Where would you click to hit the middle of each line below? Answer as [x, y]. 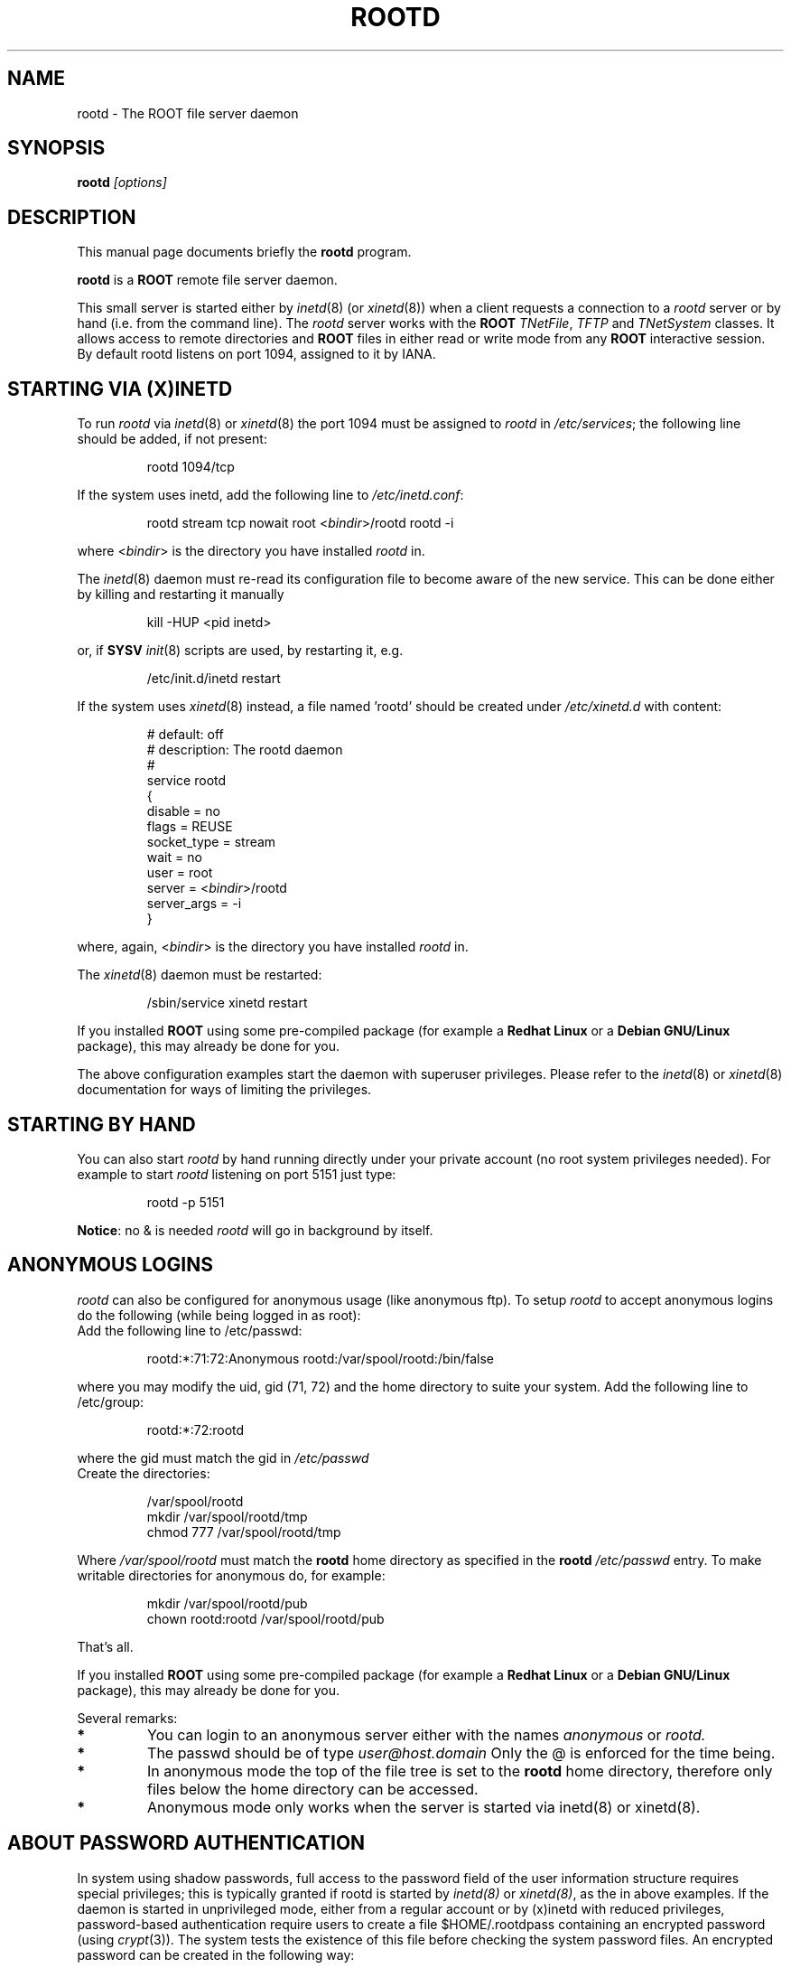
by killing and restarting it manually [181, 595]
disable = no [183, 811]
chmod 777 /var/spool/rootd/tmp [244, 1532]
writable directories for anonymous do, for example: [231, 1575]
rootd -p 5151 [186, 1202]
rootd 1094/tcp [191, 467]
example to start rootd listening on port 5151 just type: [237, 1174]
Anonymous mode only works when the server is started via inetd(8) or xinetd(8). [424, 1807]
